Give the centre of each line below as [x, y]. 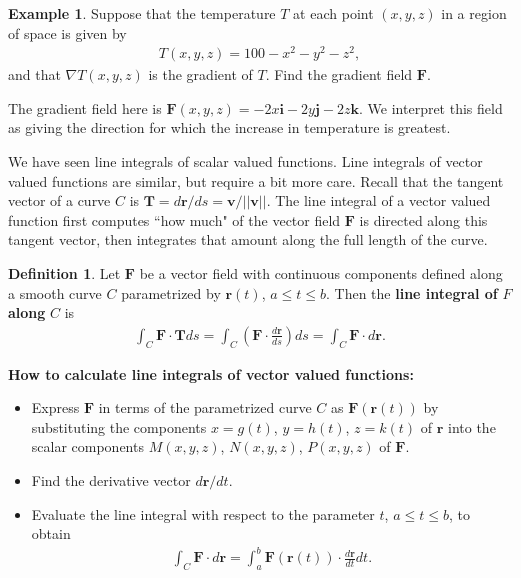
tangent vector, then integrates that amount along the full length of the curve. [248, 239]
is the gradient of [200, 74]
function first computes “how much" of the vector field [174, 219]
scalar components [87, 446]
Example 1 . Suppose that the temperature [142, 13]
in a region [474, 13]
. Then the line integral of [412, 292]
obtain [51, 533]
